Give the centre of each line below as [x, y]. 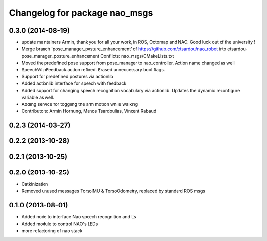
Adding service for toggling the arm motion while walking [80, 104]
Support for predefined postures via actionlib [67, 77]
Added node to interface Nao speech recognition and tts [79, 217]
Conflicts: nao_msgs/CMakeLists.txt [137, 56]
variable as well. [38, 97]
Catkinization [35, 184]
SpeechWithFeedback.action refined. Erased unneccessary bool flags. [93, 69]
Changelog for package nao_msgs [81, 13]
